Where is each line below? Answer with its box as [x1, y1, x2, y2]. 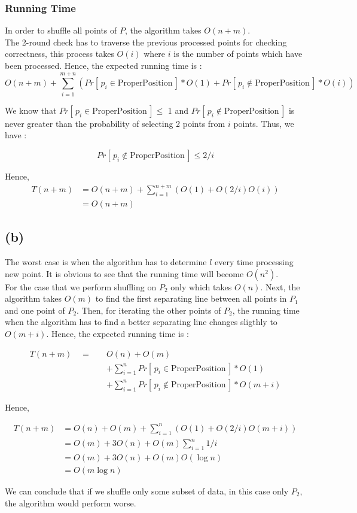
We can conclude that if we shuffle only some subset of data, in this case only [5, 485, 289, 497]
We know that [5, 104, 57, 116]
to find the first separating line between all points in [95, 292, 287, 305]
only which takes [170, 280, 232, 293]
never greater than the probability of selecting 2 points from [5, 117, 225, 129]
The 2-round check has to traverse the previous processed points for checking [5, 35, 287, 48]
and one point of [5, 303, 65, 316]
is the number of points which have [173, 47, 303, 60]
